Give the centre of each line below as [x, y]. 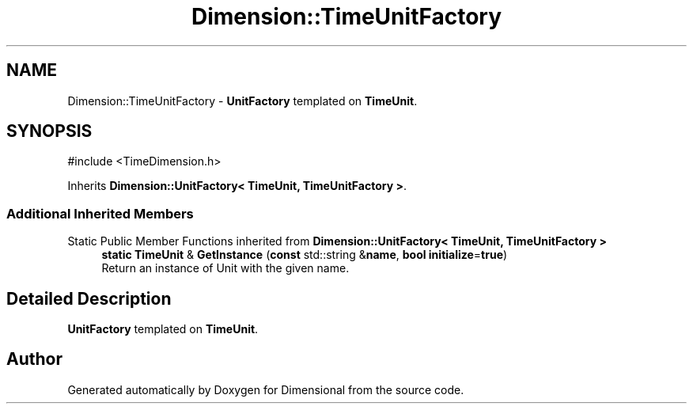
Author [34, 359]
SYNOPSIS [49, 131]
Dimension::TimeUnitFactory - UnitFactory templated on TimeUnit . [242, 101]
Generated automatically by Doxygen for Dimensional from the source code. [266, 389]
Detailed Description [89, 298]
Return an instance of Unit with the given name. [225, 268]
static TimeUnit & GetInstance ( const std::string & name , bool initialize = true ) [305, 255]
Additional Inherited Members [100, 213]
